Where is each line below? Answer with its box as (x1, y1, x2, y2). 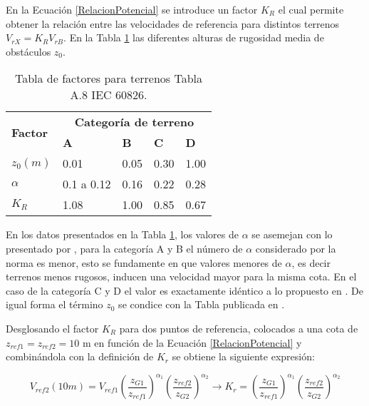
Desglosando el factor (6, 320, 99, 335)
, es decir (291, 255, 331, 270)
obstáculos (6, 44, 51, 59)
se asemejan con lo (251, 227, 333, 242)
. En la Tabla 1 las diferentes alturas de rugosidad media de (63, 30, 324, 45)
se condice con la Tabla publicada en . (118, 297, 285, 312)
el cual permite (278, 2, 344, 16)
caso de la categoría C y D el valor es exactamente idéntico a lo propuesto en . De (6, 283, 363, 298)
